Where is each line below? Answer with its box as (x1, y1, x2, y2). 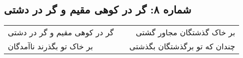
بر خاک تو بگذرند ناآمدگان (8, 41, 93, 52)
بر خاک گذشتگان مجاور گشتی (136, 27, 235, 38)
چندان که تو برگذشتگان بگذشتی (129, 41, 235, 52)
